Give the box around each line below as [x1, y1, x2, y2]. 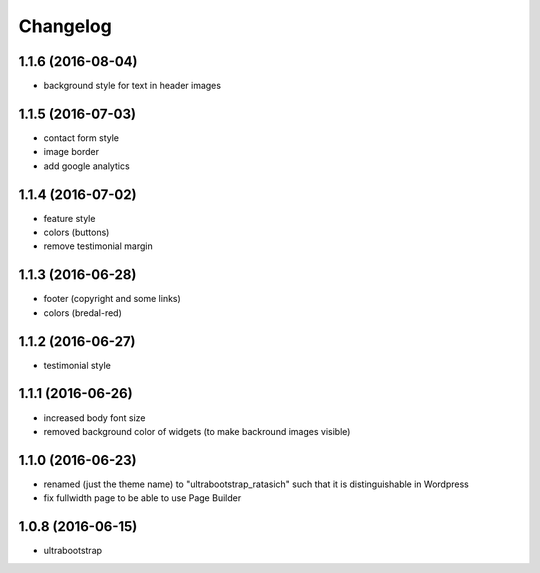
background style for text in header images [43, 80, 222, 92]
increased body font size [43, 411, 146, 424]
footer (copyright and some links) [43, 293, 182, 305]
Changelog [18, 15, 112, 37]
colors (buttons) [43, 226, 110, 239]
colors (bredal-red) [43, 306, 122, 319]
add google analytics [43, 160, 130, 172]
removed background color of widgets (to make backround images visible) [43, 425, 351, 437]
